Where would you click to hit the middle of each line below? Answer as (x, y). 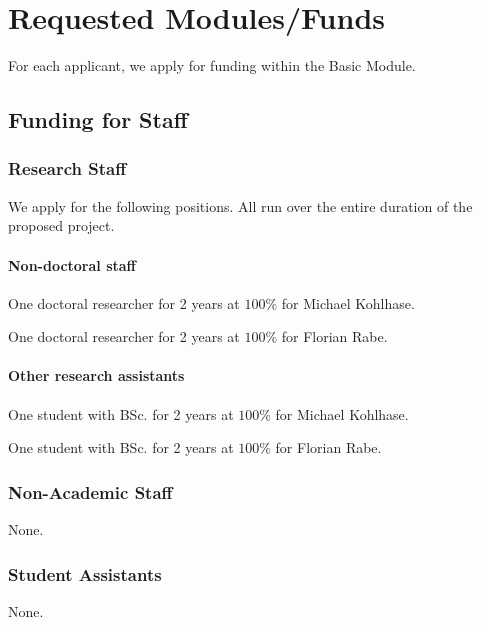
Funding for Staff (98, 119)
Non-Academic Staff (90, 491)
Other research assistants (96, 375)
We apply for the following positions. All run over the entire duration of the (240, 205)
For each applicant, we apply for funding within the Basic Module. (212, 65)
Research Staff (67, 168)
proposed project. (61, 225)
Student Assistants (85, 573)
